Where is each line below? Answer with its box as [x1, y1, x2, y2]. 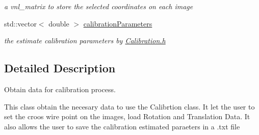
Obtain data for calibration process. [4, 84, 116, 94]
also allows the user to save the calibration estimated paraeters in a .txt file [4, 121, 240, 131]
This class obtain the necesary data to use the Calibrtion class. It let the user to [4, 101, 255, 112]
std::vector [4, 18, 37, 29]
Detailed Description [4, 60, 116, 76]
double [48, 18, 69, 29]
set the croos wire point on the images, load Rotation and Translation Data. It [4, 111, 250, 122]
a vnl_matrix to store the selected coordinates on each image [4, 1, 193, 11]
